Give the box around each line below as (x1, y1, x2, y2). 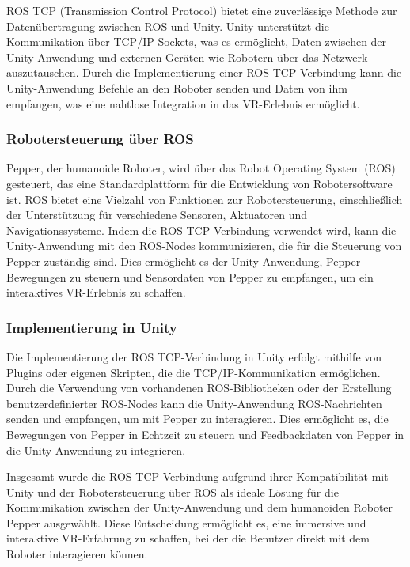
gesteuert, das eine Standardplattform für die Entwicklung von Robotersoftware (6, 175, 393, 191)
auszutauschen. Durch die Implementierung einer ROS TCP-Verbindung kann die (6, 64, 402, 81)
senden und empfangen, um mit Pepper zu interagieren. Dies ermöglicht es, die (6, 410, 389, 427)
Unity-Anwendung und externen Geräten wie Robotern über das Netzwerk (6, 48, 368, 65)
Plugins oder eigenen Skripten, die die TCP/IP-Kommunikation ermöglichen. (6, 364, 381, 380)
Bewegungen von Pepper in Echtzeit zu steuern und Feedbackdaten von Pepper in (6, 425, 404, 442)
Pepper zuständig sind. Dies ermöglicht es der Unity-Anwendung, (6, 252, 323, 269)
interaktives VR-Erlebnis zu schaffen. (6, 284, 186, 301)
